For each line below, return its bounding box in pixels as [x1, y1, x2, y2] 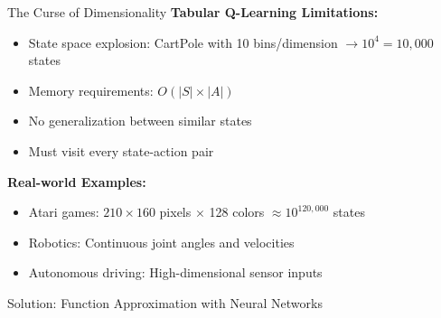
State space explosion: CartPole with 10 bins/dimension [28, 33, 338, 51]
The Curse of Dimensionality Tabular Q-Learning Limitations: [7, 3, 379, 21]
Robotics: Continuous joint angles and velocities [28, 232, 295, 251]
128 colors [209, 202, 265, 221]
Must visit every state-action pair [28, 141, 214, 160]
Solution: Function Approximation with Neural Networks [7, 293, 323, 312]
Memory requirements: [28, 80, 154, 99]
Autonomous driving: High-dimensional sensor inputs [28, 263, 323, 282]
